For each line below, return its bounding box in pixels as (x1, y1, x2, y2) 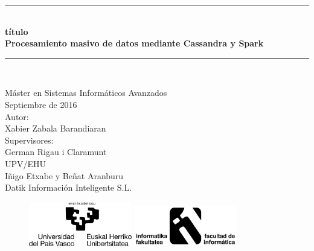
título (5, 25, 28, 37)
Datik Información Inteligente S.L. (5, 181, 132, 194)
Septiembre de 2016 (5, 98, 77, 110)
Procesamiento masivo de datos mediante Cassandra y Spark (5, 37, 264, 49)
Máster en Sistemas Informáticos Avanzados (5, 86, 167, 99)
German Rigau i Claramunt (5, 145, 107, 158)
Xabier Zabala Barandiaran (5, 122, 106, 135)
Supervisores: (5, 133, 54, 146)
